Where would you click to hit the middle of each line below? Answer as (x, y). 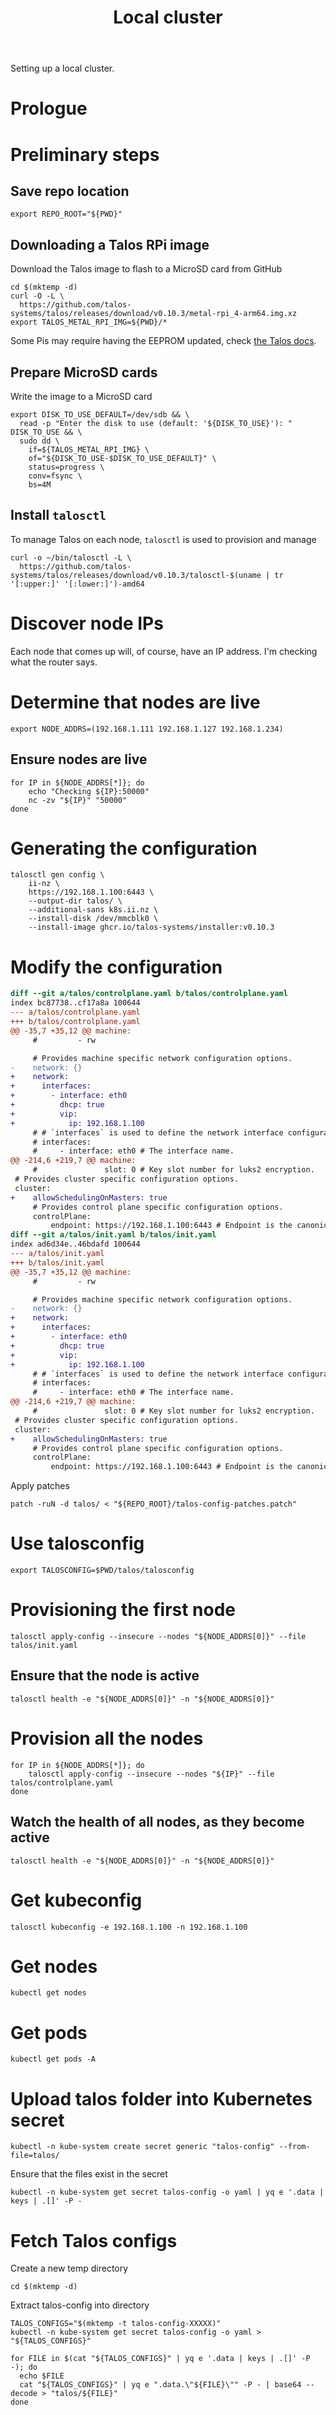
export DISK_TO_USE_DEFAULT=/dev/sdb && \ (100, 415)
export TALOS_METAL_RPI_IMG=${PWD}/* (89, 322)
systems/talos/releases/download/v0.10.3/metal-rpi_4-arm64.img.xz (154, 314)
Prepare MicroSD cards (84, 372)
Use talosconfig (77, 1543)
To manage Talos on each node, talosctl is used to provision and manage (163, 539)
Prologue (49, 108)
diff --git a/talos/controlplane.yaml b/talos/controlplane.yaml (149, 994)
